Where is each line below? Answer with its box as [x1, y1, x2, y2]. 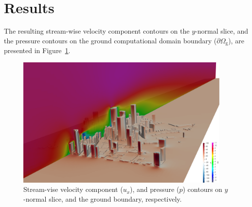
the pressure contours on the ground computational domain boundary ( [4, 35, 217, 45]
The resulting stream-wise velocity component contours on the [4, 26, 190, 36]
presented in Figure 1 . [4, 45, 71, 56]
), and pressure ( [130, 184, 180, 194]
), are [228, 35, 244, 45]
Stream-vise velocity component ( [23, 184, 123, 194]
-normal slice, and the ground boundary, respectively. [23, 193, 182, 204]
